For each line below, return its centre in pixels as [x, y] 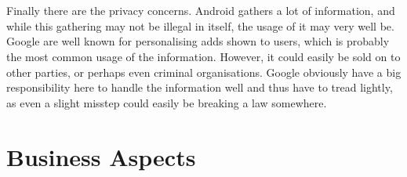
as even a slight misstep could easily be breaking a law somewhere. [167, 102]
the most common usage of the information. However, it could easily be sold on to [203, 56]
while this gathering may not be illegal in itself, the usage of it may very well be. [200, 25]
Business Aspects [101, 156]
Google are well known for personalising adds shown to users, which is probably [198, 41]
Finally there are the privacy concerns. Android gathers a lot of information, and [201, 11]
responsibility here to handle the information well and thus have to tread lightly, [200, 87]
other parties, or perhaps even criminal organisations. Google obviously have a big [204, 72]
